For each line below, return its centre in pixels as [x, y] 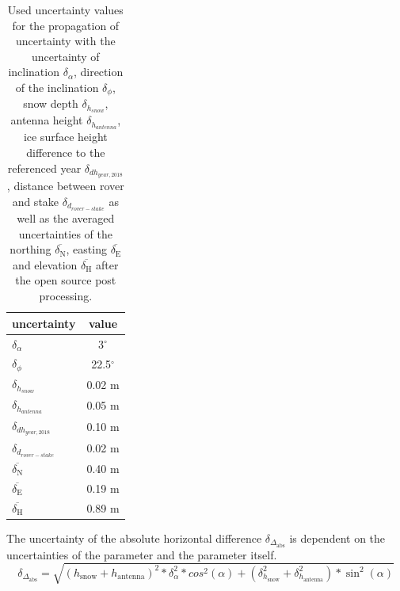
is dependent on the [337, 538]
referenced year [44, 168]
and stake [36, 202]
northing [30, 249]
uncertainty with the [65, 41]
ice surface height [65, 137]
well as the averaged [66, 218]
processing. [66, 296]
